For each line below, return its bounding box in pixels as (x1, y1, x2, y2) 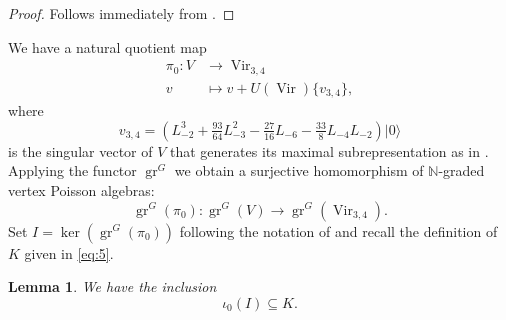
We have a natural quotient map (8, 36, 207, 57)
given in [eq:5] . (24, 242, 114, 263)
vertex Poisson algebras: (8, 179, 155, 200)
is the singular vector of (8, 140, 153, 161)
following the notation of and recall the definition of (179, 220, 498, 241)
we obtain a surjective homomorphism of (174, 160, 424, 181)
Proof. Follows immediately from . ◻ (8, 3, 235, 23)
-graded (438, 160, 485, 181)
